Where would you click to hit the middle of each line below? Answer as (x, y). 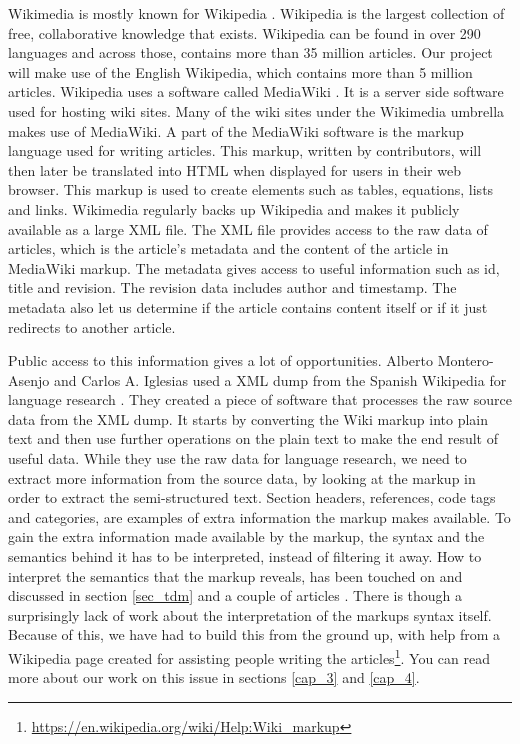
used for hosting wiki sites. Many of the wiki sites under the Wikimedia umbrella (256, 110)
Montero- (465, 360)
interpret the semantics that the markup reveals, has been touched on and (235, 575)
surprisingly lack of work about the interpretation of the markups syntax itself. (250, 614)
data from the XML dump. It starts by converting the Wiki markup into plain (248, 418)
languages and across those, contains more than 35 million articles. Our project (250, 52)
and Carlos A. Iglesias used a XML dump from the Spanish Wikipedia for (280, 379)
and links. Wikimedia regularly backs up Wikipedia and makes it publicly (234, 208)
